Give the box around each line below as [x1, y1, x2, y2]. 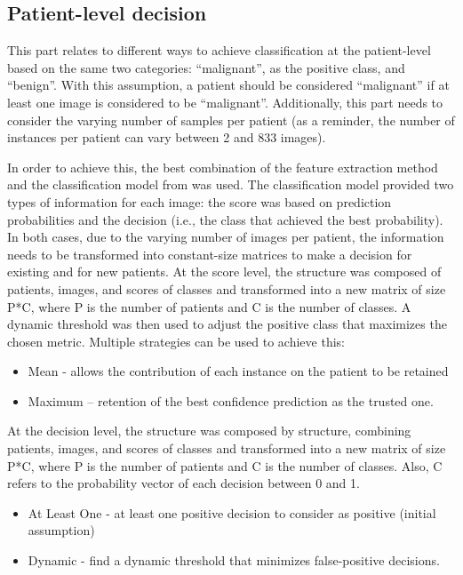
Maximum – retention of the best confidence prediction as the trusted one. [28, 391, 434, 410]
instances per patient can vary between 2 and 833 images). [7, 128, 326, 147]
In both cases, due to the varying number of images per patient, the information [7, 228, 444, 246]
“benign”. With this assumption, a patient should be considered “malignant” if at [7, 76, 450, 94]
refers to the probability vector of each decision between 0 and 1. [7, 474, 360, 492]
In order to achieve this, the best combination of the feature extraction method [7, 157, 438, 176]
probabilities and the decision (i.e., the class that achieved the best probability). [7, 210, 443, 228]
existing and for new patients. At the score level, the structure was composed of [7, 262, 442, 281]
